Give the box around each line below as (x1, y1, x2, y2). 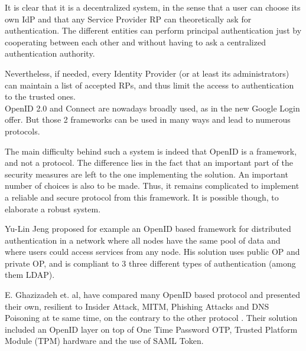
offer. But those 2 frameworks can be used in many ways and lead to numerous (5, 113, 291, 126)
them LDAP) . (5, 268, 55, 281)
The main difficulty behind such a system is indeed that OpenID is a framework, (5, 145, 297, 157)
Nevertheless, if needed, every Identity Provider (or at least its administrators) (5, 67, 289, 79)
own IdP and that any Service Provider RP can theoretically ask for (5, 12, 252, 25)
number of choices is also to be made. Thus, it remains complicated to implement (5, 179, 300, 192)
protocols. (5, 124, 40, 137)
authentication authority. (5, 47, 95, 60)
